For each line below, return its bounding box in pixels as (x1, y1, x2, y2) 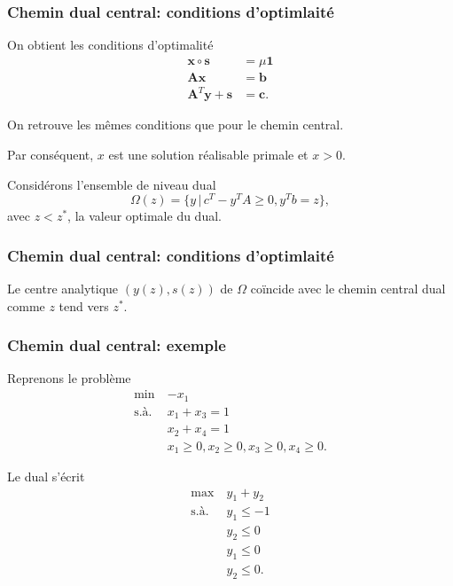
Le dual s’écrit (7, 467, 85, 486)
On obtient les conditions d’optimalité (7, 35, 214, 54)
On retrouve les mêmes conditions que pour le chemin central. (7, 115, 344, 134)
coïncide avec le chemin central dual (250, 279, 446, 298)
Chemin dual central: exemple (7, 334, 226, 356)
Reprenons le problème (7, 369, 131, 387)
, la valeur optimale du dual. (67, 207, 222, 225)
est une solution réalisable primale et (108, 145, 309, 163)
